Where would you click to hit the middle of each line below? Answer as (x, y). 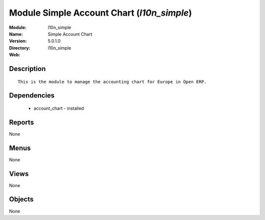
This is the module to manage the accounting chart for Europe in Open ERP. (112, 82)
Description (27, 69)
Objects (21, 199)
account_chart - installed (59, 108)
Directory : (20, 48)
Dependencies (32, 96)
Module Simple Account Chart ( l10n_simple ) (101, 13)
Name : (16, 34)
